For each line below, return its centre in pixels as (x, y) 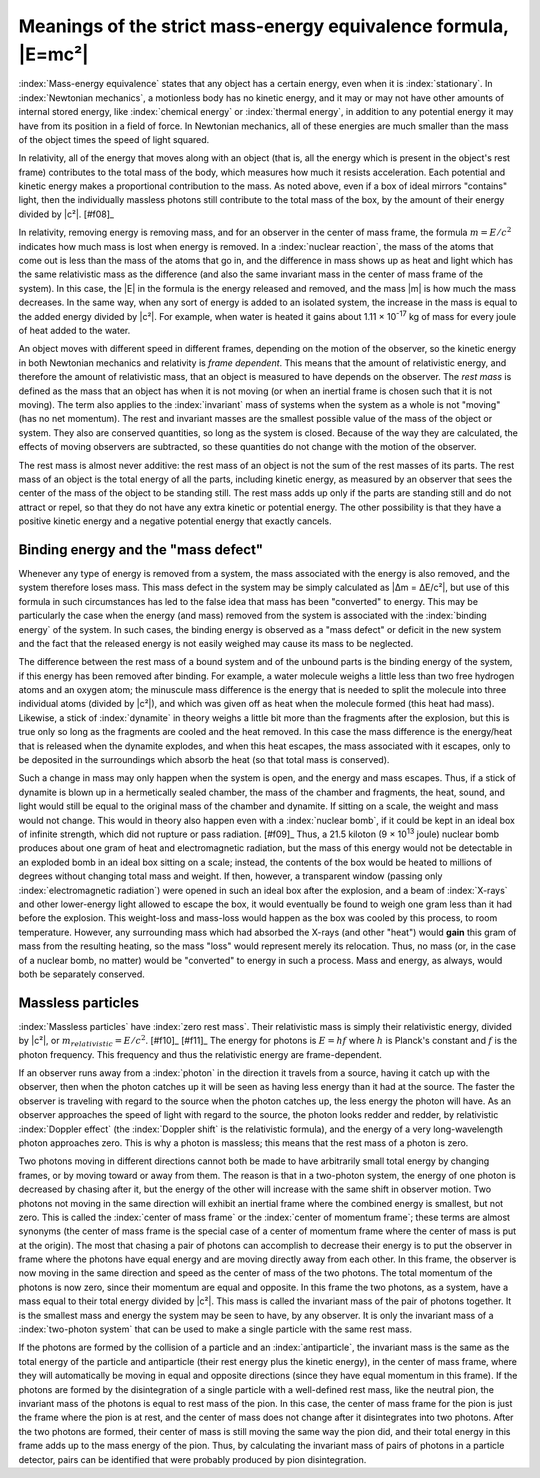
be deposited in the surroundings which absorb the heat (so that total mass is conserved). (204, 760)
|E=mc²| (53, 54)
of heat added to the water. (74, 330)
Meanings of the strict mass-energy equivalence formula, (263, 26)
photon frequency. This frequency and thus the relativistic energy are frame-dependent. (200, 1054)
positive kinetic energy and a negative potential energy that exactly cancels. (175, 521)
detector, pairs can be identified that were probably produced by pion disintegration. (192, 1459)
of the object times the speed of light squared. (114, 139)
